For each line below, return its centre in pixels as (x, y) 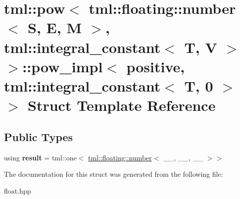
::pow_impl (63, 66)
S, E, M (55, 27)
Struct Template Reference (122, 105)
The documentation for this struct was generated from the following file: (114, 174)
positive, (156, 66)
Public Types (39, 136)
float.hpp (18, 190)
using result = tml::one (40, 157)
